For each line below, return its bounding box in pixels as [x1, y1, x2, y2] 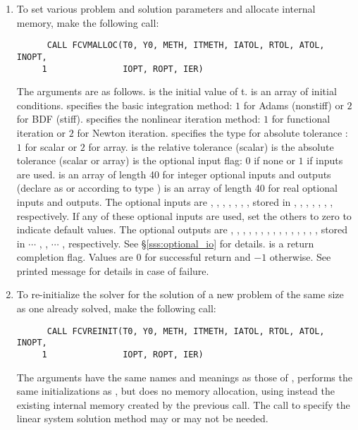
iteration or [16, 125, 66, 140]
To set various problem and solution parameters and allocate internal [16, 1, 316, 16]
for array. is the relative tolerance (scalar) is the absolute [88, 139, 334, 154]
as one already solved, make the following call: [16, 301, 216, 316]
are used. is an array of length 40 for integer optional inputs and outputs [16, 166, 331, 181]
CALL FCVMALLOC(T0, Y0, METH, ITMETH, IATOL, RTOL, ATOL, [47, 40, 325, 51]
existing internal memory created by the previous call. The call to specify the [16, 397, 350, 412]
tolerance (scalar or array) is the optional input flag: [16, 153, 242, 168]
